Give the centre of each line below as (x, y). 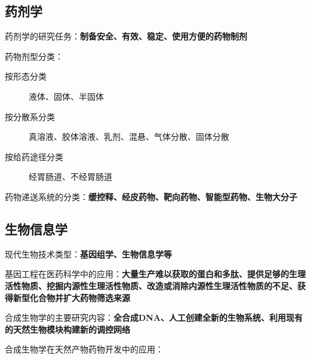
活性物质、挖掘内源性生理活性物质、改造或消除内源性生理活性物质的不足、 (151, 285)
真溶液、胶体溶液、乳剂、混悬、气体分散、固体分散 (129, 136)
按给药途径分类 (34, 156)
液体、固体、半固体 (66, 96)
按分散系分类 (30, 116)
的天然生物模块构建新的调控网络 (67, 329)
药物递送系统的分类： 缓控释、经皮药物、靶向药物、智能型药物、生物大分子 (151, 196)
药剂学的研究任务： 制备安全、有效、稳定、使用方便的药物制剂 (126, 36)
